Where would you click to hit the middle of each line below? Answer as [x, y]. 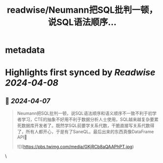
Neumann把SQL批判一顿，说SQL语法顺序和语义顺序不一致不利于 [82, 114]
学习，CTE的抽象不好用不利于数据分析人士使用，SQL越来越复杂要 [88, 119]
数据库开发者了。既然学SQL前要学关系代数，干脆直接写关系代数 [86, 126]
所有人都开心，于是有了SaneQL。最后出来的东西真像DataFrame [90, 132]
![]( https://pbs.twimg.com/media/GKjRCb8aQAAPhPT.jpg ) [75, 147]
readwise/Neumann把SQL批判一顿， [82, 10]
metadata [25, 50]
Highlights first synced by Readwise [80, 73]
